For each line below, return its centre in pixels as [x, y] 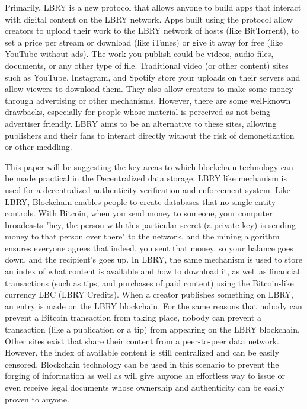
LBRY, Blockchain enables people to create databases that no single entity [140, 201]
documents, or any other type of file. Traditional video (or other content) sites [147, 65]
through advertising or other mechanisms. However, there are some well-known [148, 100]
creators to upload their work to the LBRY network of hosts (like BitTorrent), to [152, 31]
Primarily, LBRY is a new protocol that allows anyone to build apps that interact [153, 7]
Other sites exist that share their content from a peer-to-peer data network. [142, 341]
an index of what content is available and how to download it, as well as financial [152, 271]
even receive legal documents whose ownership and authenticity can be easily [145, 387]
